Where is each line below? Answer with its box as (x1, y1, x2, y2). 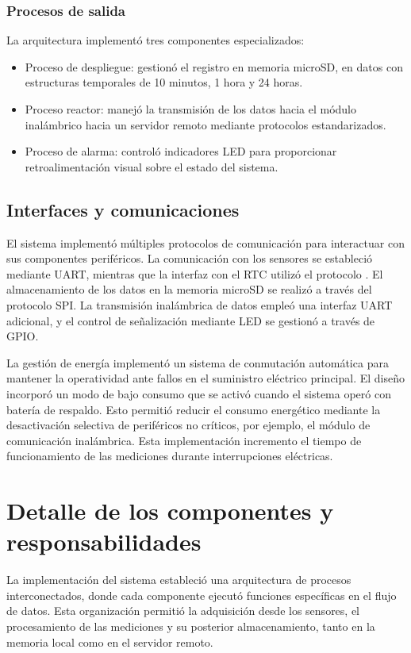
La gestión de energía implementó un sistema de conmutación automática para (6, 354, 389, 371)
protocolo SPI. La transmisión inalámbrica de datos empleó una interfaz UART (6, 296, 393, 313)
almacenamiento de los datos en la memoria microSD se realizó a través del (6, 281, 372, 298)
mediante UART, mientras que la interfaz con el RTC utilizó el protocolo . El (6, 265, 383, 282)
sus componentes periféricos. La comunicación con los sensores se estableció (6, 250, 373, 267)
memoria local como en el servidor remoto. (6, 633, 213, 650)
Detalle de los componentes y (6, 494, 334, 527)
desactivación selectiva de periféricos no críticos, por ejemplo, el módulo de (6, 417, 371, 433)
